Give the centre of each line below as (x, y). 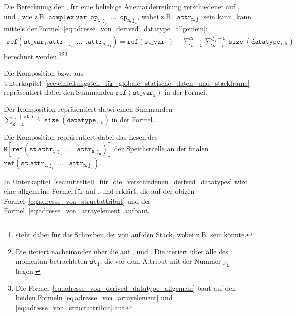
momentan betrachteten (52, 261)
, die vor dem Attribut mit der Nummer (160, 261)
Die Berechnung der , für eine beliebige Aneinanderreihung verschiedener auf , (122, 6)
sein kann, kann (227, 16)
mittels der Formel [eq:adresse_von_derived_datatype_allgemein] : (106, 28)
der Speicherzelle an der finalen (161, 148)
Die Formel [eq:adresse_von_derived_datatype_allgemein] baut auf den (126, 288)
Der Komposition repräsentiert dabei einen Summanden (88, 109)
